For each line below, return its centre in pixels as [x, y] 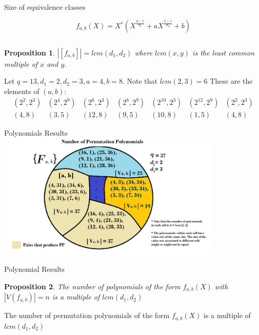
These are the [231, 81]
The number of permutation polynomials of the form [87, 315]
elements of [22, 91]
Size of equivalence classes [45, 7]
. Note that [140, 81]
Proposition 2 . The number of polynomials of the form [92, 286]
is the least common [224, 52]
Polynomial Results [34, 269]
